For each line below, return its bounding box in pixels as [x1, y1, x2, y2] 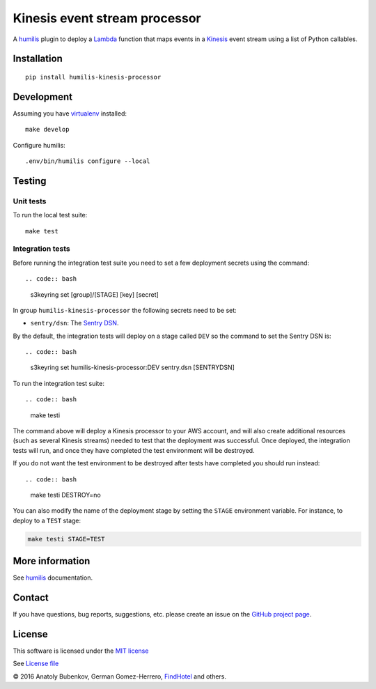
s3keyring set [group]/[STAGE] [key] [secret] [30, 290, 159, 299]
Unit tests [13, 196, 47, 206]
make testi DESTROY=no [30, 490, 101, 499]
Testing [13, 175, 47, 187]
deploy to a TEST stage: [13, 516, 81, 525]
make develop [25, 125, 70, 134]
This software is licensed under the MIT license [13, 647, 149, 655]
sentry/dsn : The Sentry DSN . [30, 319, 119, 327]
